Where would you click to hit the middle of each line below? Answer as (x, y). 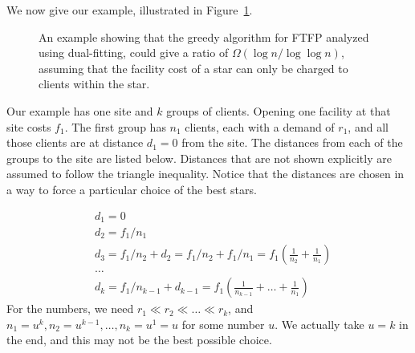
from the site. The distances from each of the (292, 142)
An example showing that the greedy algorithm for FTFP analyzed (204, 37)
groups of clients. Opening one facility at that (279, 110)
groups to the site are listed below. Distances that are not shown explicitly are (199, 158)
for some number (223, 324)
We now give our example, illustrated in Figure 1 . (130, 10)
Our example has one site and (80, 110)
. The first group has (115, 126)
